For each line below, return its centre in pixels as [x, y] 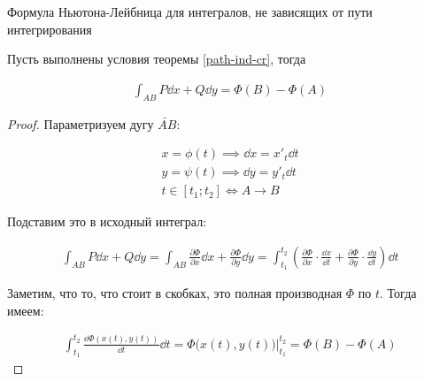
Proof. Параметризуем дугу [81, 123]
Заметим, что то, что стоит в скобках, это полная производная [175, 293]
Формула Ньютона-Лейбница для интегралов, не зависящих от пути [190, 11]
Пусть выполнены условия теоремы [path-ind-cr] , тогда [157, 59]
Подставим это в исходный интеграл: [107, 221]
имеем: [26, 310]
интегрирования [50, 29]
